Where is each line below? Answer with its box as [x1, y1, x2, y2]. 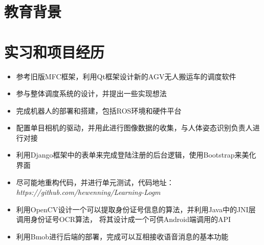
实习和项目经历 [4, 41, 105, 62]
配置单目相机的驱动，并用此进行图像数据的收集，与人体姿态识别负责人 [16, 122, 253, 133]
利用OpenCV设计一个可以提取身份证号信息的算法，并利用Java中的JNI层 [16, 204, 256, 214]
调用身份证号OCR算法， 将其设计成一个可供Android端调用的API [16, 214, 231, 225]
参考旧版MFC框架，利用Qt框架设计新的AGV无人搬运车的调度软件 [16, 71, 236, 81]
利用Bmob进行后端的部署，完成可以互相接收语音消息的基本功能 [16, 231, 229, 242]
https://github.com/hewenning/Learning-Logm [16, 187, 161, 197]
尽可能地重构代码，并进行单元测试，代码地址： [16, 176, 174, 187]
